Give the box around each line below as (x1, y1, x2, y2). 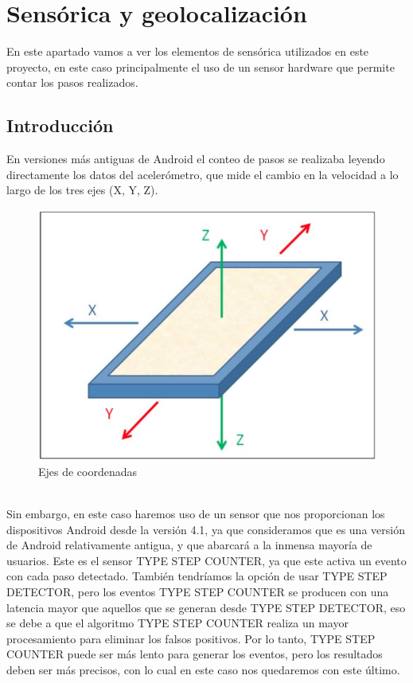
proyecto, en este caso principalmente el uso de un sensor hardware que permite (6, 58, 395, 75)
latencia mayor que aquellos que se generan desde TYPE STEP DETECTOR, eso (6, 599, 406, 615)
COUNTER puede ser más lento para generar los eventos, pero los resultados (6, 646, 383, 662)
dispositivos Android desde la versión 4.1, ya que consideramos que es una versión (6, 521, 405, 537)
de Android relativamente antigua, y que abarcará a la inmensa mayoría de (6, 537, 372, 553)
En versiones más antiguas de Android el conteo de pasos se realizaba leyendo (6, 150, 385, 167)
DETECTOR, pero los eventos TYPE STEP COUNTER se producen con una (6, 583, 389, 599)
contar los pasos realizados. (6, 74, 138, 91)
